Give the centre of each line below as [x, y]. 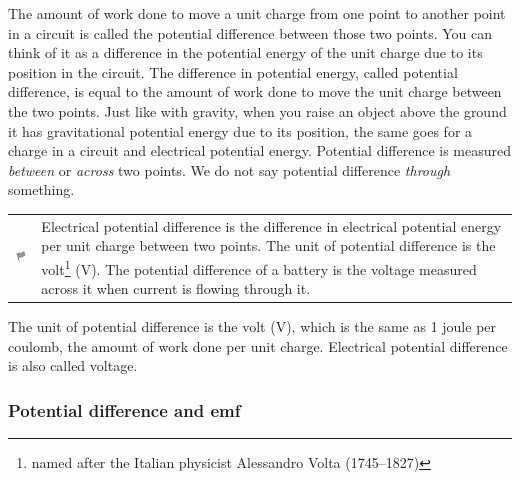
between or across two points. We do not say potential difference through [229, 169]
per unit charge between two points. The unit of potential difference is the [268, 245]
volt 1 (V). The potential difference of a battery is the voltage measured [259, 267]
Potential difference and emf [124, 409]
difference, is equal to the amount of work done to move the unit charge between [255, 91]
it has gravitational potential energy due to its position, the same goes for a [240, 130]
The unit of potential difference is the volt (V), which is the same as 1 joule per [252, 326]
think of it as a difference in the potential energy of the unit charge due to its [245, 52]
